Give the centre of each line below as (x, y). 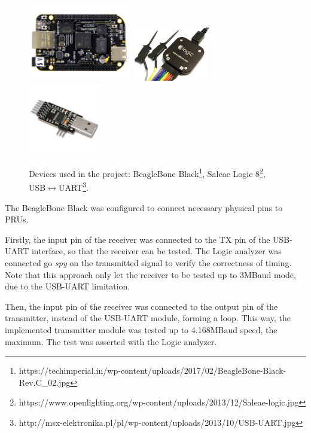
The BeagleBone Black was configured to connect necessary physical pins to (144, 207)
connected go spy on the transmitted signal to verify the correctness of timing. (148, 262)
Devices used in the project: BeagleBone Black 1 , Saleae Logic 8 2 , (147, 173)
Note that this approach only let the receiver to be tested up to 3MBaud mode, (150, 274)
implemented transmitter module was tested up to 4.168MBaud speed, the (141, 329)
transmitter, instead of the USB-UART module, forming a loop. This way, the (148, 318)
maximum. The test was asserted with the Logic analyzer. (111, 341)
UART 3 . (73, 186)
